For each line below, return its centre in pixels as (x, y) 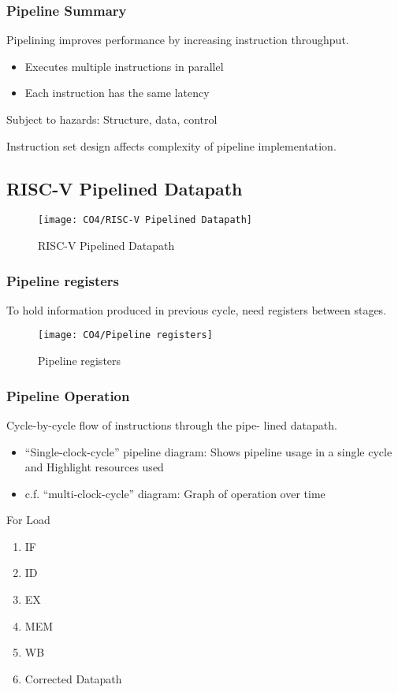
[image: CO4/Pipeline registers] (125, 335)
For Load (28, 520)
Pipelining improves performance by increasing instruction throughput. (178, 40)
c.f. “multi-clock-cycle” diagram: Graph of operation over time (175, 493)
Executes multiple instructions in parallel (124, 66)
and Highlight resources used (94, 467)
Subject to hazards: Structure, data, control (112, 119)
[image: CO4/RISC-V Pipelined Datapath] (145, 220)
